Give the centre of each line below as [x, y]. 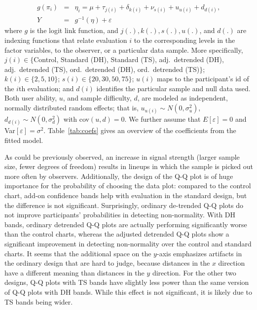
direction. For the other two [194, 272]
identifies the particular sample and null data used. [173, 88]
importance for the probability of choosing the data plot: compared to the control [128, 186]
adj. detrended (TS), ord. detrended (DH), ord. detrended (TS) [102, 69]
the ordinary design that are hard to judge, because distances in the [107, 263]
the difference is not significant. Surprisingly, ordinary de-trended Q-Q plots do [124, 205]
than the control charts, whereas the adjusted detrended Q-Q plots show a [117, 234]
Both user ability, [31, 98]
